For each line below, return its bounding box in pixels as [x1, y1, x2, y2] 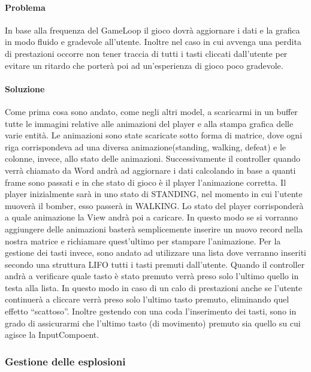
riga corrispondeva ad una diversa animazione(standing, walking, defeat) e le [5, 140, 286, 153]
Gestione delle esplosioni [5, 353, 126, 368]
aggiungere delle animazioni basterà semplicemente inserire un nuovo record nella [5, 222, 303, 235]
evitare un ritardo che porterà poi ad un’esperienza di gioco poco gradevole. [5, 59, 283, 71]
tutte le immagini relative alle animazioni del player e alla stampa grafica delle [5, 117, 294, 129]
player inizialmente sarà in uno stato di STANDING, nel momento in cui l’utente [5, 187, 303, 200]
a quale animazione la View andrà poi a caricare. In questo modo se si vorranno [5, 211, 298, 223]
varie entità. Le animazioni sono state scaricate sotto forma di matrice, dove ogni [5, 129, 303, 141]
